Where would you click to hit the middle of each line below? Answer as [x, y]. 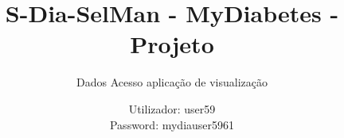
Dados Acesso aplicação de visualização [172, 82]
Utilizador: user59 [172, 108]
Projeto [172, 44]
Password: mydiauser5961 [172, 124]
